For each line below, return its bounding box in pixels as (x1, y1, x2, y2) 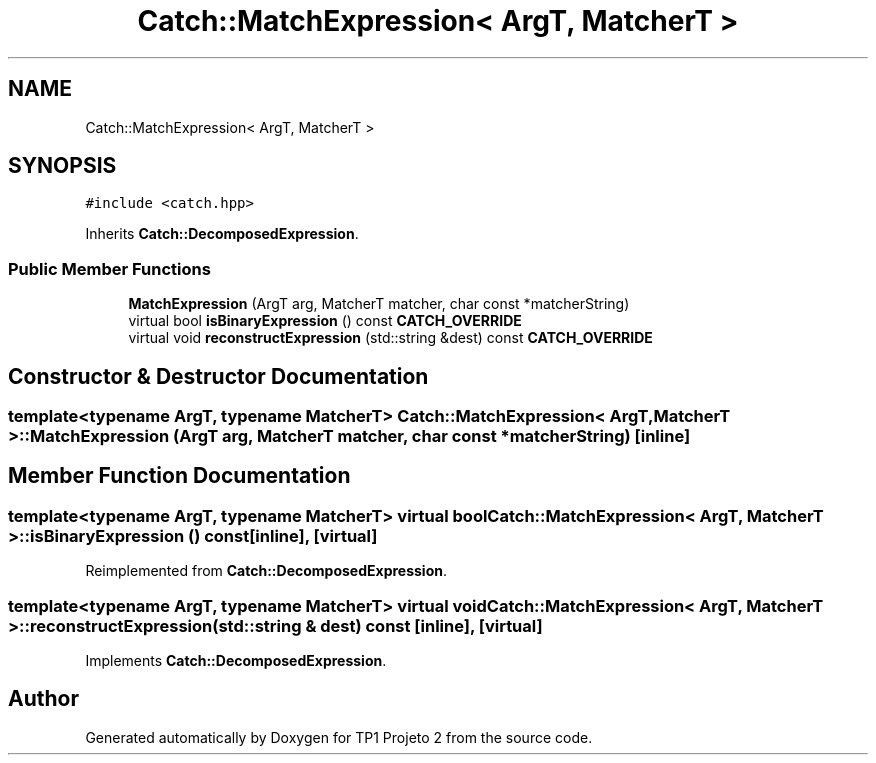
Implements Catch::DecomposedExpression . (85, 652, 387, 669)
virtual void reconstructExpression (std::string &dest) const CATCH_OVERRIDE (128, 329, 653, 347)
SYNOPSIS (8, 153, 117, 179)
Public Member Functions (8, 258, 211, 279)
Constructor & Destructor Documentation (8, 363, 429, 389)
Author (8, 686, 79, 712)
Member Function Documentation (8, 463, 351, 489)
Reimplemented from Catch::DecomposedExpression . (85, 562, 447, 580)
